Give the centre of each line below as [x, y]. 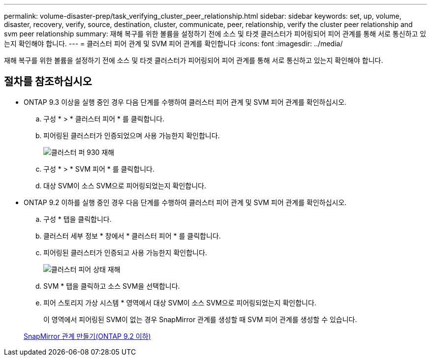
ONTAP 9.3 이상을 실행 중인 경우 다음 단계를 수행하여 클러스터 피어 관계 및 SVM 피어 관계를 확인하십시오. [185, 102]
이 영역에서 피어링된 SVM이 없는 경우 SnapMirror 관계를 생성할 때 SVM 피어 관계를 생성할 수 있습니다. [200, 319]
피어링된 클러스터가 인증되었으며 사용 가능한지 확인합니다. [132, 135]
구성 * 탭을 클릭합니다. [77, 219]
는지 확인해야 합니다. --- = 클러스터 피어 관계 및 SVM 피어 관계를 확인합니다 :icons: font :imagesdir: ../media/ [173, 44]
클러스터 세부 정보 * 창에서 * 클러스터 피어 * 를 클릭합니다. [132, 236]
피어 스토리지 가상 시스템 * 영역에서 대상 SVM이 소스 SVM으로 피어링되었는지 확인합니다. [180, 302]
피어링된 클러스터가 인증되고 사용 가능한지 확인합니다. [125, 252]
